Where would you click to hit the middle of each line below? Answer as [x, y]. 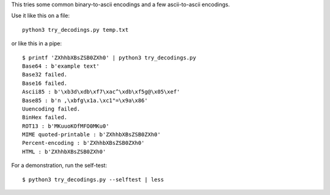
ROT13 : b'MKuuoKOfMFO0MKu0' [66, 126]
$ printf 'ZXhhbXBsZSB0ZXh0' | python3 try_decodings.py [109, 57]
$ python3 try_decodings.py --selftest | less [93, 179]
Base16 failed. [45, 83]
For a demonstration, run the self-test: [59, 166]
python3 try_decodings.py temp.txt [75, 30]
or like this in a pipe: [37, 43]
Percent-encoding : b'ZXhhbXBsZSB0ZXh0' [83, 143]
